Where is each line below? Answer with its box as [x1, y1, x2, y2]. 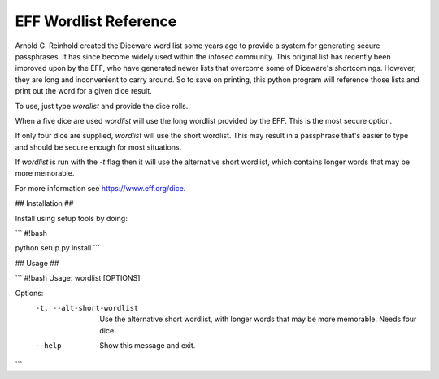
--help [35, 342, 62, 351]
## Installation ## [15, 198, 74, 208]
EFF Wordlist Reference [15, 12, 177, 30]
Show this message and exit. [99, 341, 196, 351]
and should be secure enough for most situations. [15, 142, 182, 152]
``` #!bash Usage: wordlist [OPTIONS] [15, 273, 141, 283]
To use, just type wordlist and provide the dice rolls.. [15, 101, 190, 111]
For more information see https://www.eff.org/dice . [15, 183, 186, 193]
